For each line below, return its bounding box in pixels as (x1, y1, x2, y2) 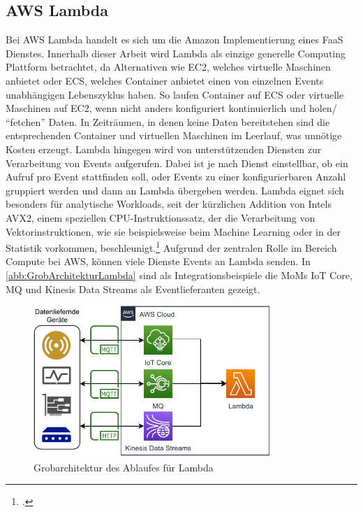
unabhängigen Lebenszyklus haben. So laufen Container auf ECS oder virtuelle (6, 87, 344, 101)
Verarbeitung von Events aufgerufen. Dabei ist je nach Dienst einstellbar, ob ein (6, 155, 348, 170)
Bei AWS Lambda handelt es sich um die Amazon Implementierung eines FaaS (6, 32, 343, 47)
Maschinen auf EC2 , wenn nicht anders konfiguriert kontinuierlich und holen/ (6, 101, 337, 115)
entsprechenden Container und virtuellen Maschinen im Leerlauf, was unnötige (6, 128, 342, 143)
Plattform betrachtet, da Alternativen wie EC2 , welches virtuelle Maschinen (6, 59, 331, 74)
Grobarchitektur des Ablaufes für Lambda (34, 460, 214, 474)
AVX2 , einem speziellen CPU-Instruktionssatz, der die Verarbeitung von (6, 210, 316, 225)
